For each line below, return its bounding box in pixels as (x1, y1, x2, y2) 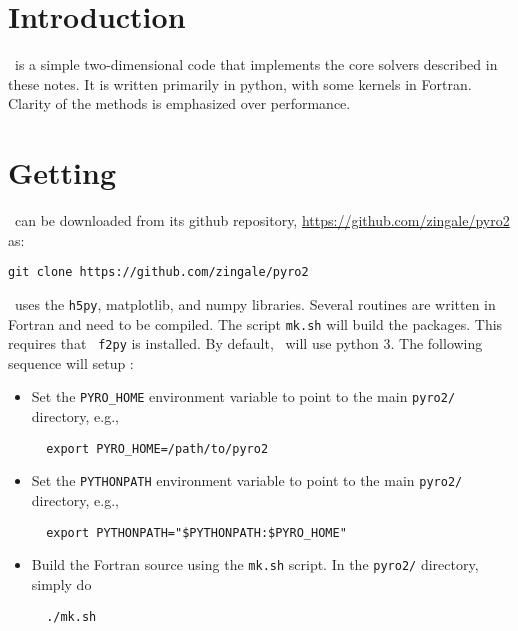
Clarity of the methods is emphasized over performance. (8, 93, 351, 114)
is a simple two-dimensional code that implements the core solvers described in (14, 54, 498, 75)
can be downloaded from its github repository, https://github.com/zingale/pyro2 (14, 210, 510, 231)
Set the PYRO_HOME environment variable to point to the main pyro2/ (31, 386, 456, 407)
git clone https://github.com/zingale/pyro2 (8, 265, 309, 280)
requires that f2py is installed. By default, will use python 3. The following (8, 333, 483, 354)
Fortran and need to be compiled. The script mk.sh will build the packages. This (8, 313, 503, 334)
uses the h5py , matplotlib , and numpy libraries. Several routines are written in (14, 293, 496, 314)
